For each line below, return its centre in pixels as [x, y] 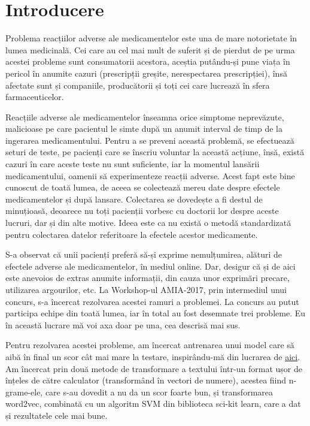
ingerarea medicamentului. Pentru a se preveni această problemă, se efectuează [150, 140]
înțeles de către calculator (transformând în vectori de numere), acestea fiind [146, 380]
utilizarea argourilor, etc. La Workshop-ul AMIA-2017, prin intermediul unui [146, 289]
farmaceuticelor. [35, 97]
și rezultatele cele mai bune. [57, 415]
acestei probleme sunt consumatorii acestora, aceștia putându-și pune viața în [148, 61]
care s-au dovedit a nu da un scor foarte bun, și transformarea [159, 392]
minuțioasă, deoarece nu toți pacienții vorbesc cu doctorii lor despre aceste [142, 211]
